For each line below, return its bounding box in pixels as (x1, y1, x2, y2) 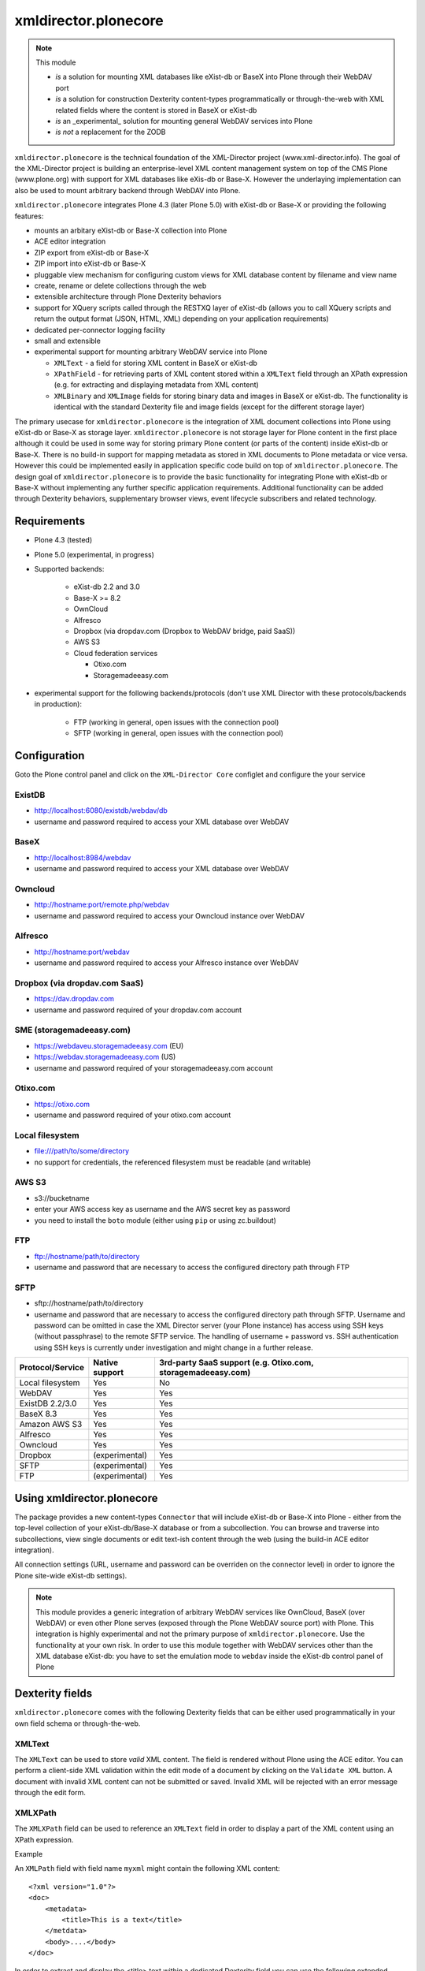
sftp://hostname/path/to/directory (34, 1298, 144, 1308)
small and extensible (34, 336, 102, 345)
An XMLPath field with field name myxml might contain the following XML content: (14, 1864, 281, 1873)
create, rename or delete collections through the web (34, 281, 207, 290)
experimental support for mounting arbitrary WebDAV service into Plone (34, 347, 268, 356)
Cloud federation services (73, 648, 158, 658)
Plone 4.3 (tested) (34, 535, 93, 545)
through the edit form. (14, 1788, 86, 1798)
